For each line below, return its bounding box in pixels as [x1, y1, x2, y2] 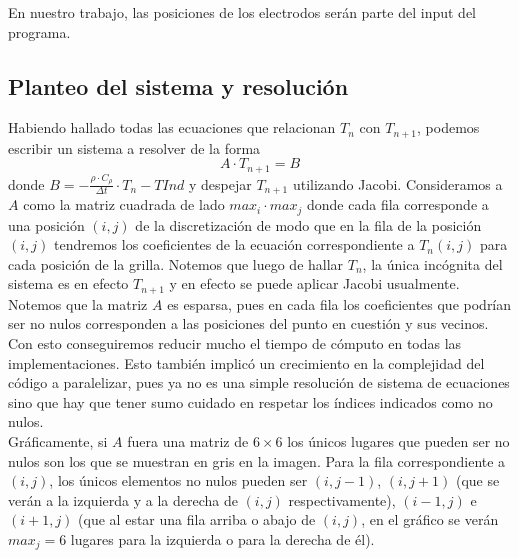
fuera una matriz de [127, 430, 249, 451]
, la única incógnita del [362, 253, 503, 274]
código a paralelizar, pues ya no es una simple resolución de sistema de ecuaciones [8, 372, 510, 393]
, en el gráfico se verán [361, 509, 499, 530]
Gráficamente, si [8, 430, 108, 451]
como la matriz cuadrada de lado [23, 194, 225, 215]
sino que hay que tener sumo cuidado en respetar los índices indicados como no [8, 391, 493, 412]
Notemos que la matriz [8, 293, 148, 314]
